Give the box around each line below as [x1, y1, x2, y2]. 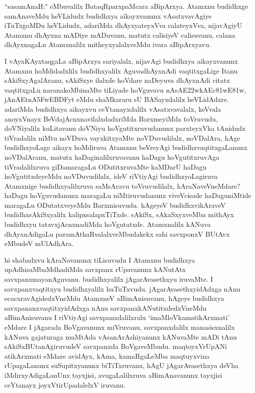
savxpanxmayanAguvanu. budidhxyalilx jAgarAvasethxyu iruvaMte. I [4, 274, 213, 284]
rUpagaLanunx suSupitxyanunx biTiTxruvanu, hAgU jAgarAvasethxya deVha [4, 360, 238, 370]
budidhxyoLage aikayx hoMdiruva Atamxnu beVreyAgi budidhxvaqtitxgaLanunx [4, 142, 248, 152]
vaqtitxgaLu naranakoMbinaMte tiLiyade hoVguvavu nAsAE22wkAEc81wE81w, [4, 84, 246, 95]
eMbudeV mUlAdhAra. [4, 238, 74, 248]
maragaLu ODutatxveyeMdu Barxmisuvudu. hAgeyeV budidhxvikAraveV [4, 199, 226, 210]
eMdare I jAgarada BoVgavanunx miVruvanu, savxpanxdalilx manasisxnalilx [4, 322, 235, 332]
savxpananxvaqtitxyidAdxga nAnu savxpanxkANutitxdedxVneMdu [4, 302, 207, 313]
